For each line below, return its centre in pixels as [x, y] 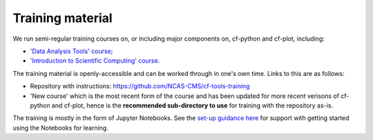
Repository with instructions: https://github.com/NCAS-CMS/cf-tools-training [140, 86]
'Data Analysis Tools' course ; [71, 51]
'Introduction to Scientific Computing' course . [95, 61]
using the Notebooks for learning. [60, 128]
